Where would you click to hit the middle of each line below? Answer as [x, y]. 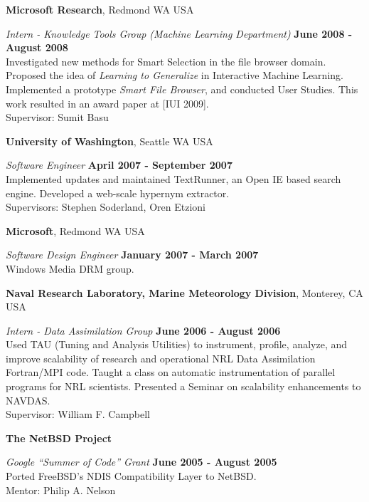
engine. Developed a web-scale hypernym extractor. [118, 193]
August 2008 [37, 47]
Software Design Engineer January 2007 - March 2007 [132, 255]
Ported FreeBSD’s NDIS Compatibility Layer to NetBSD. [131, 476]
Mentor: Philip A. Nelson [61, 490]
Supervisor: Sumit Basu [57, 117]
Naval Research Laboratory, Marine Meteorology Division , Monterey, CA [184, 292]
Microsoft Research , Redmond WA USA [100, 9]
